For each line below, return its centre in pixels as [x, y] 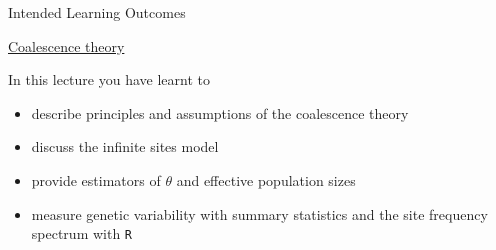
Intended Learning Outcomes [97, 12]
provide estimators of [96, 179]
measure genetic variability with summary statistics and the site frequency [259, 213]
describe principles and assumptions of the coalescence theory [220, 112]
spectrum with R [82, 233]
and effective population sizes [266, 179]
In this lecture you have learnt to [109, 79]
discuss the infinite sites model [125, 146]
